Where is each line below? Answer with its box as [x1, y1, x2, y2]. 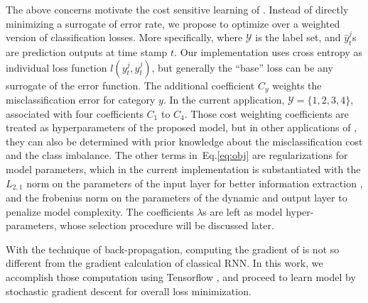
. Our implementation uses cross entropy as [174, 44, 362, 59]
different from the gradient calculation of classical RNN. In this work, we [6, 255, 323, 270]
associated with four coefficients [6, 106, 144, 121]
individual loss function [6, 60, 107, 75]
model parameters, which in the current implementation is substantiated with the [6, 162, 361, 176]
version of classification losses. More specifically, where [6, 30, 243, 45]
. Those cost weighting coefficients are [184, 106, 349, 121]
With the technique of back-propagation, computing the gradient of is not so [6, 241, 340, 256]
